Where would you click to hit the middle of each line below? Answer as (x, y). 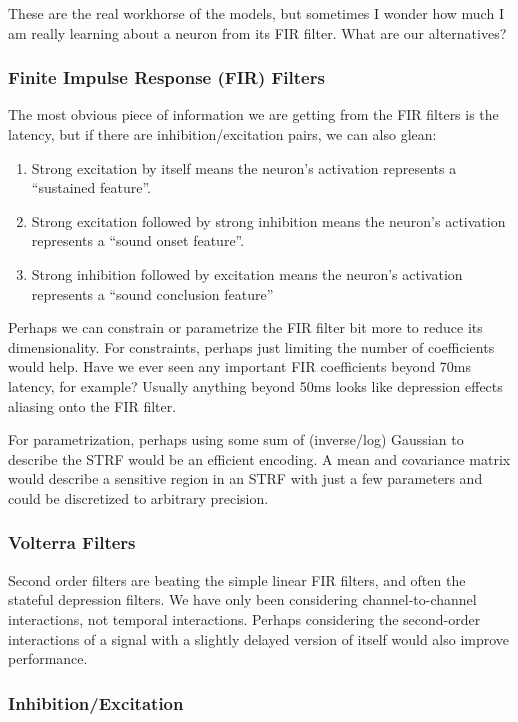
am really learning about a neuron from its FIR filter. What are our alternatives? (257, 32)
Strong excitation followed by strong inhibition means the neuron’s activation (268, 220)
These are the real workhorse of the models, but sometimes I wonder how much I (256, 13)
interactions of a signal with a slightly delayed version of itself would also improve (259, 638)
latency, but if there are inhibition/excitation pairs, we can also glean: (222, 134)
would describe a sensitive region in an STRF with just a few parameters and (245, 478)
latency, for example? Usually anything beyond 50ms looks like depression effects (255, 385)
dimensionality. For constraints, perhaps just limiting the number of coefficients (251, 346)
